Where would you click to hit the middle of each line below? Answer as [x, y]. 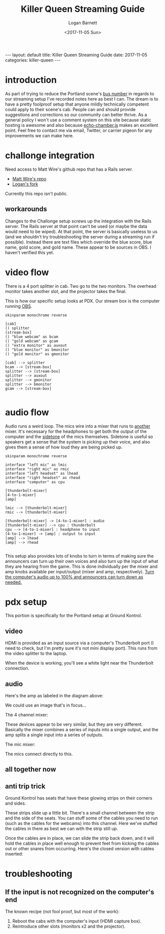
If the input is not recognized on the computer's [80, 892]
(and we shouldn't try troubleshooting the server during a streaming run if [80, 237]
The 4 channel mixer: [27, 715]
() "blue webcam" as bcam [32, 336]
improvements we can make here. [39, 135]
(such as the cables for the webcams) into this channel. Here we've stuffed [81, 823]
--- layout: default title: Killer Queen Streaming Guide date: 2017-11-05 [76, 55]
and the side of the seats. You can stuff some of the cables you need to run [82, 818]
